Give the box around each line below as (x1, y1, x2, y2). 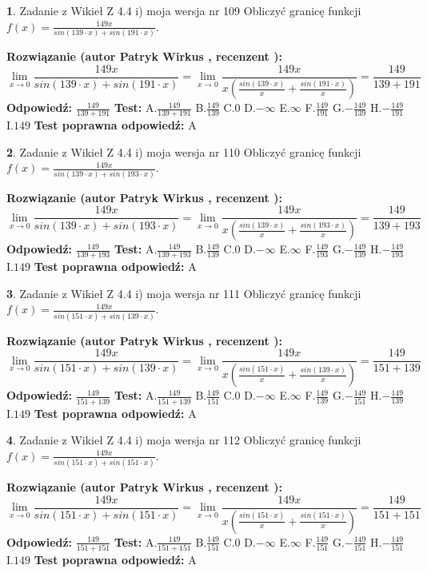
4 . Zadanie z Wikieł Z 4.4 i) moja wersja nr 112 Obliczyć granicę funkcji (6, 432, 361, 448)
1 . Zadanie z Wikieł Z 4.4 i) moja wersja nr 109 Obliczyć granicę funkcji (6, 2, 361, 18)
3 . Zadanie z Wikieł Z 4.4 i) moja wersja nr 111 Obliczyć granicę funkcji (6, 285, 361, 301)
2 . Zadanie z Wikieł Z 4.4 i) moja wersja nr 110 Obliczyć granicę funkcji (6, 143, 361, 160)
